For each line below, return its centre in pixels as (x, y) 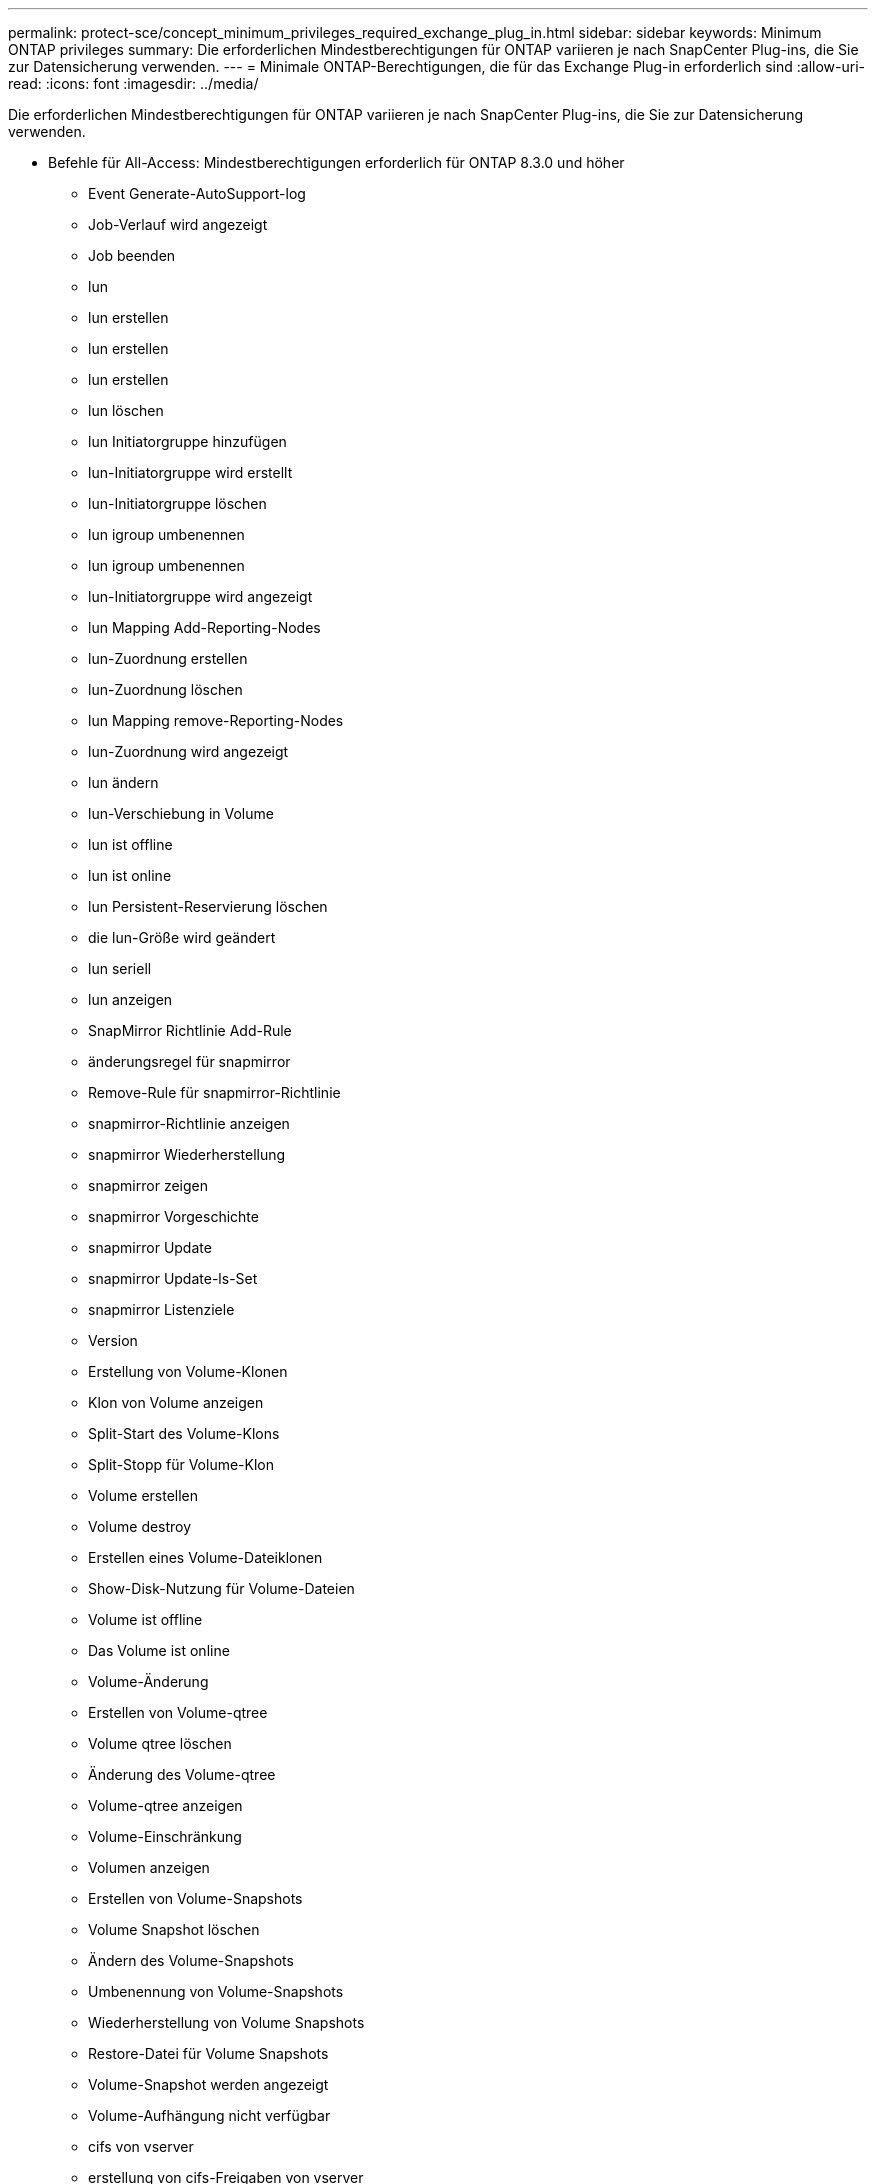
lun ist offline (130, 844)
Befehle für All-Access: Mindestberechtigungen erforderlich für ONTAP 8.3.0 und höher (336, 162)
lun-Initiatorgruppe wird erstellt (190, 472)
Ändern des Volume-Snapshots (191, 1960)
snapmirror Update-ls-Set (173, 1278)
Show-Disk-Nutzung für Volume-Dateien (221, 1588)
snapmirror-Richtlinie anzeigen (189, 1123)
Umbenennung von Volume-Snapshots (216, 1991)
